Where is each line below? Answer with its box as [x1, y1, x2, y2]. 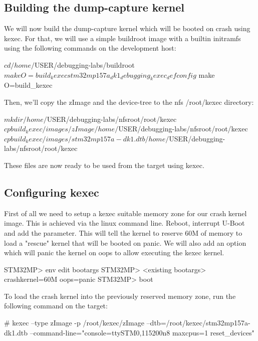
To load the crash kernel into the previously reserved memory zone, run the [4, 290, 236, 301]
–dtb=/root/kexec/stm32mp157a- [146, 317, 250, 328]
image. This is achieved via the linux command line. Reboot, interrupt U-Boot [4, 218, 245, 228]
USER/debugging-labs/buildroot [35, 59, 135, 70]
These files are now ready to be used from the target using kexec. [4, 159, 204, 170]
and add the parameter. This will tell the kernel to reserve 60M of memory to [4, 227, 242, 238]
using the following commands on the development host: [4, 43, 176, 53]
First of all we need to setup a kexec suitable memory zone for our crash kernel [4, 208, 247, 218]
